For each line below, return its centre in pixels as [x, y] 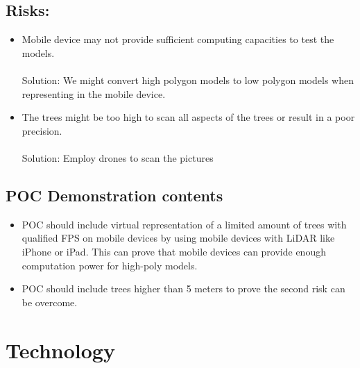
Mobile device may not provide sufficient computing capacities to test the [178, 39]
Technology [60, 350]
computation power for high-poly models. [110, 265]
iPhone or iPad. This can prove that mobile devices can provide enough [174, 251]
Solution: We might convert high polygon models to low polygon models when [188, 80]
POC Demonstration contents [114, 195]
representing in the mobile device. [94, 93]
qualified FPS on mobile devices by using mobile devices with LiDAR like [178, 238]
